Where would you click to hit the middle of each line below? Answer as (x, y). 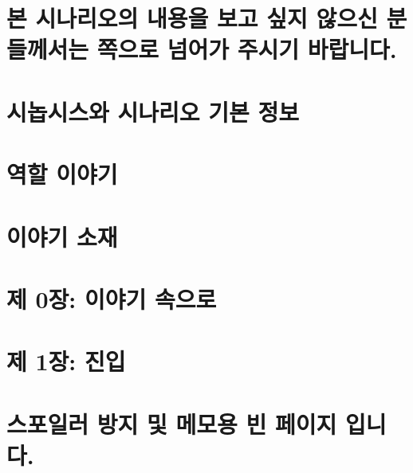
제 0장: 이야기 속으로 (112, 298)
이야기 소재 (62, 236)
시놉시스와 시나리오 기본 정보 (153, 111)
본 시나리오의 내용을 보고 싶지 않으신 (192, 18)
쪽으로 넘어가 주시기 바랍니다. (247, 49)
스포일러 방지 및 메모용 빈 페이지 (172, 423)
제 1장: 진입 (66, 361)
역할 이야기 (62, 174)
